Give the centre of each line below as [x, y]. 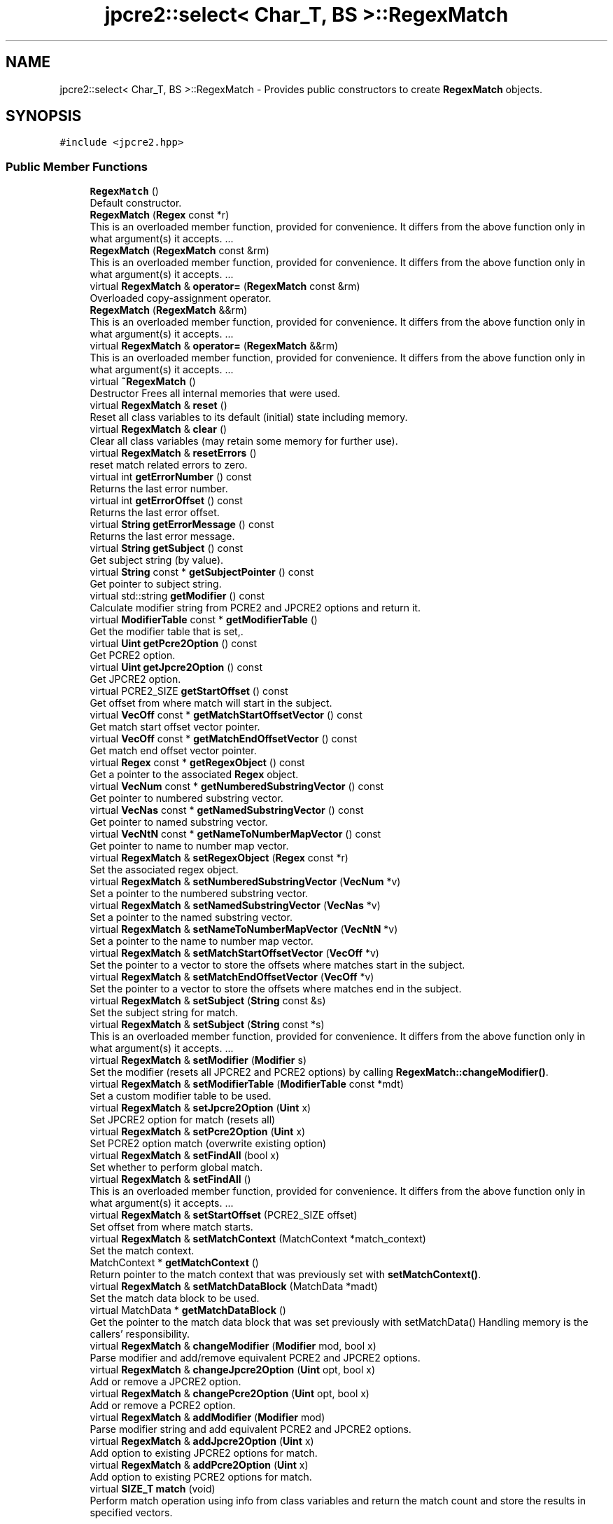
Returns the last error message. [162, 536]
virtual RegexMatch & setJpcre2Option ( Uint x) [200, 1108]
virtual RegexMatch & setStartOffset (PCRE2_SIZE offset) [224, 1215]
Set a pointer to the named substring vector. [191, 917]
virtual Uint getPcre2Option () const [174, 644]
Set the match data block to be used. [175, 1298]
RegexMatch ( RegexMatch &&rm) [169, 310]
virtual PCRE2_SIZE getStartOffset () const [189, 691]
